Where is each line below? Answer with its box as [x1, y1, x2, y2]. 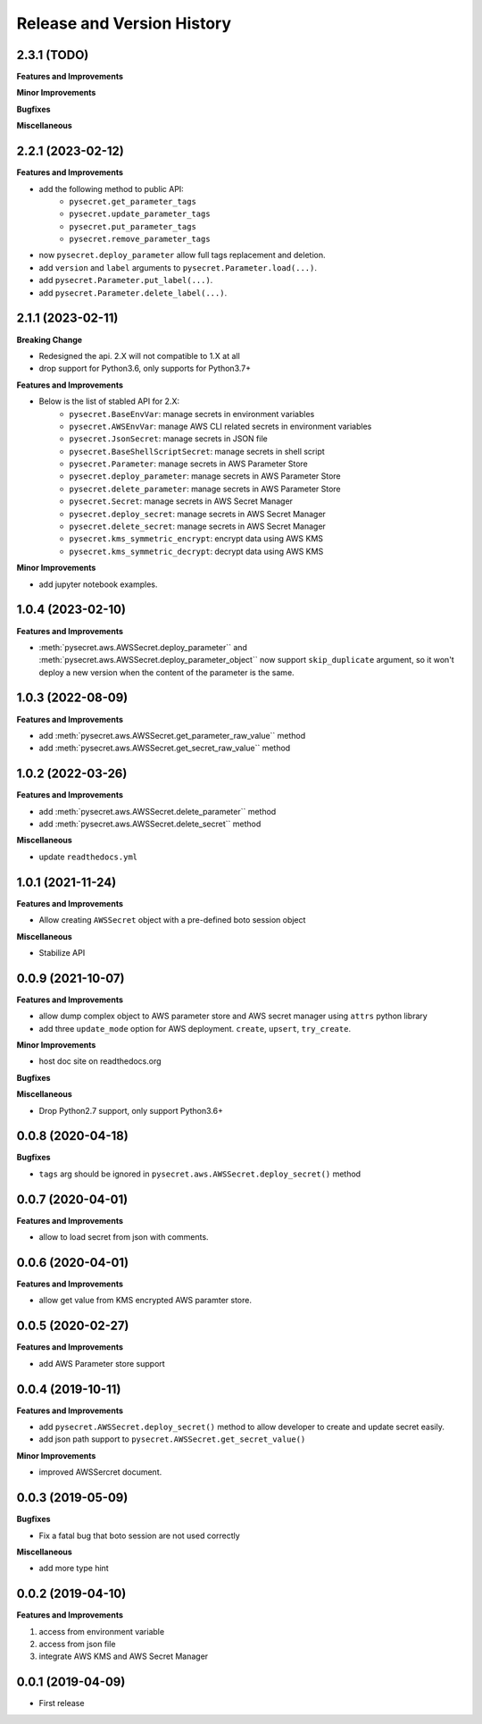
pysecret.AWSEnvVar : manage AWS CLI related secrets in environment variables [69, 421, 372, 431]
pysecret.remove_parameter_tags [69, 234, 211, 245]
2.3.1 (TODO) [16, 47, 89, 63]
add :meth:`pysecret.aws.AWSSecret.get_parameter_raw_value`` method [38, 730, 306, 741]
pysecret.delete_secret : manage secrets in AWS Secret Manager [69, 521, 326, 531]
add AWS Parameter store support [38, 1358, 165, 1368]
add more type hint [38, 1563, 109, 1574]
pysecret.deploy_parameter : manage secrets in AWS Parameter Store [69, 471, 341, 481]
